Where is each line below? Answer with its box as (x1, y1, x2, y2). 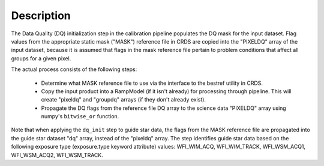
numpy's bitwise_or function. (41, 113, 119, 120)
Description (11, 9, 71, 22)
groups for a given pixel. (11, 54, 71, 62)
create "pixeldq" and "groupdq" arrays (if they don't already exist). (41, 96, 206, 103)
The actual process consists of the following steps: (11, 66, 137, 73)
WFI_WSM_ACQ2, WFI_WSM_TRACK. (11, 151, 103, 158)
